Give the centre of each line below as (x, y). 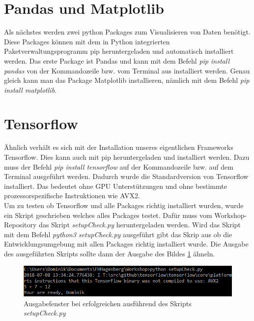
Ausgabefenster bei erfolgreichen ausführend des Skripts (108, 303)
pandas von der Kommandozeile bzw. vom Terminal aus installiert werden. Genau (127, 70)
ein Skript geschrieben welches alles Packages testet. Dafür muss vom (108, 215)
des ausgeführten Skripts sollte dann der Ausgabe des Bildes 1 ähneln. (110, 253)
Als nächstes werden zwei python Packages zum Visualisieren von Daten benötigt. (127, 32)
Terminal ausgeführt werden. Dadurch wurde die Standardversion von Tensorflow (126, 176)
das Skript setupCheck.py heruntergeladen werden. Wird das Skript (140, 225)
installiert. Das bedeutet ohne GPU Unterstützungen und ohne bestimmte (115, 186)
